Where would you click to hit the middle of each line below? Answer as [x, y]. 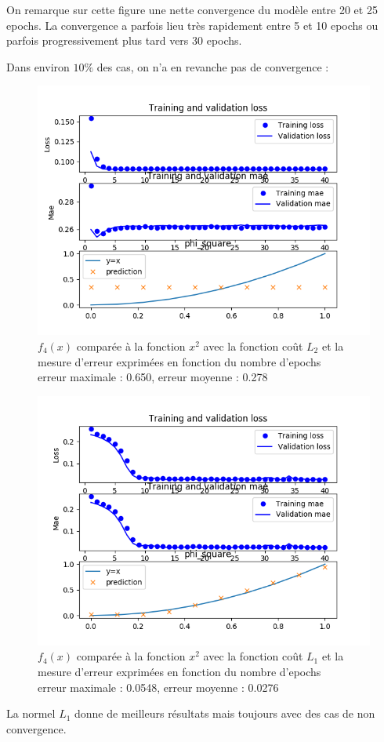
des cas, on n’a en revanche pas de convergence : [213, 66]
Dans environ [38, 66]
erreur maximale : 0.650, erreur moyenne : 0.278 [153, 377]
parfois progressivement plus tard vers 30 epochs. [124, 40]
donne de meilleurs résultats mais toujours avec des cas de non [225, 713]
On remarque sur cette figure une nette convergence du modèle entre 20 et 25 [192, 9]
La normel [31, 713]
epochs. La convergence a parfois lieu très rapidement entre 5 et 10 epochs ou [192, 25]
